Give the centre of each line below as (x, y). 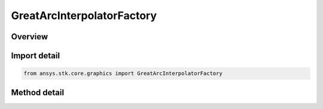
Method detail (38, 92)
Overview (30, 37)
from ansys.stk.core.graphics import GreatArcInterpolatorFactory (123, 74)
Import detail (35, 56)
